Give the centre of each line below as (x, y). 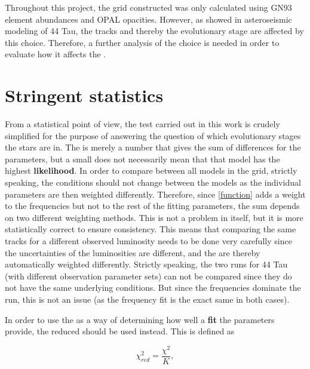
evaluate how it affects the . (56, 54)
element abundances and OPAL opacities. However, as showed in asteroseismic (148, 19)
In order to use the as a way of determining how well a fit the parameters (140, 319)
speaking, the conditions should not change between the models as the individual (153, 182)
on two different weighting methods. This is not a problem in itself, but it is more (154, 217)
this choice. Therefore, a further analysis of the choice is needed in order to (142, 42)
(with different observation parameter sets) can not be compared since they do (148, 276)
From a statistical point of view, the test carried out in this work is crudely (142, 124)
